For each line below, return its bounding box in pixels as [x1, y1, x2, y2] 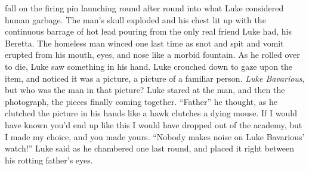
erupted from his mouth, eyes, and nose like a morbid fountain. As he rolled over [5, 48, 300, 61]
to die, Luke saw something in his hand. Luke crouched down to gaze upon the [5, 60, 293, 72]
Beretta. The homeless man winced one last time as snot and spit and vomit [5, 36, 284, 49]
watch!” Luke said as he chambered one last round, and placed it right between [5, 142, 295, 154]
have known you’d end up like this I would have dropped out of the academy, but [5, 118, 302, 131]
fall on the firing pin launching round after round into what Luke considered [5, 2, 284, 14]
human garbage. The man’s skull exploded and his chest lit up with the [5, 13, 266, 26]
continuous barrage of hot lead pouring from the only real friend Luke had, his [5, 25, 292, 38]
